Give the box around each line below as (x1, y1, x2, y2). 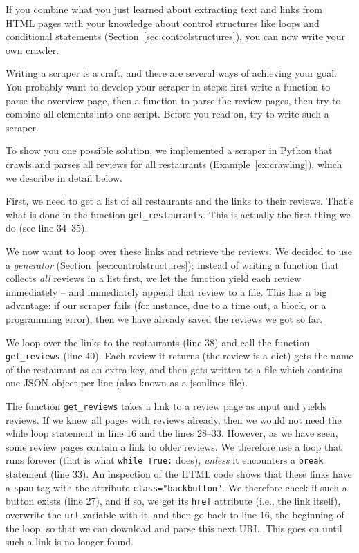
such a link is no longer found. (6, 534, 134, 549)
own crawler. (6, 42, 59, 57)
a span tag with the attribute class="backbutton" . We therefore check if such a (6, 480, 347, 494)
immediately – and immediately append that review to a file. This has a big (6, 284, 327, 299)
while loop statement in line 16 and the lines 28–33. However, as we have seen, (6, 426, 338, 440)
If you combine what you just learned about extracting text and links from (6, 2, 323, 16)
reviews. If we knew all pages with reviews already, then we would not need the (6, 412, 342, 427)
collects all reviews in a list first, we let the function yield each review (6, 271, 302, 285)
